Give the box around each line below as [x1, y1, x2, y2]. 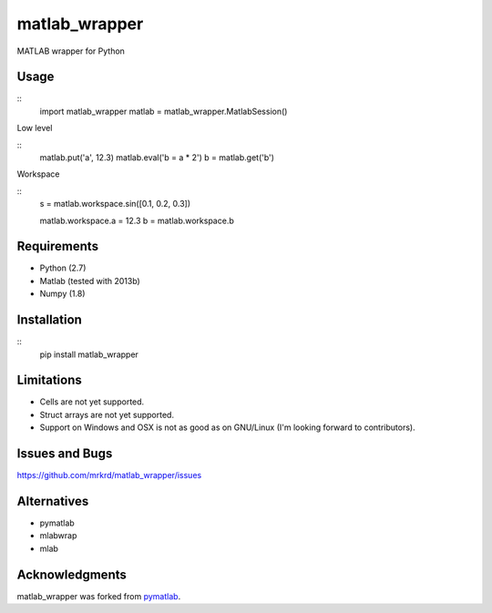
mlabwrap [39, 530, 77, 541]
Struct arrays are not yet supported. [39, 409, 175, 420]
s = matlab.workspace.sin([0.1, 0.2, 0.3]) [39, 199, 191, 209]
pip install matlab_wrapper [39, 349, 138, 360]
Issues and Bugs [16, 446, 113, 462]
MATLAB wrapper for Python [16, 46, 125, 56]
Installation [16, 312, 82, 328]
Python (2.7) [39, 262, 87, 273]
